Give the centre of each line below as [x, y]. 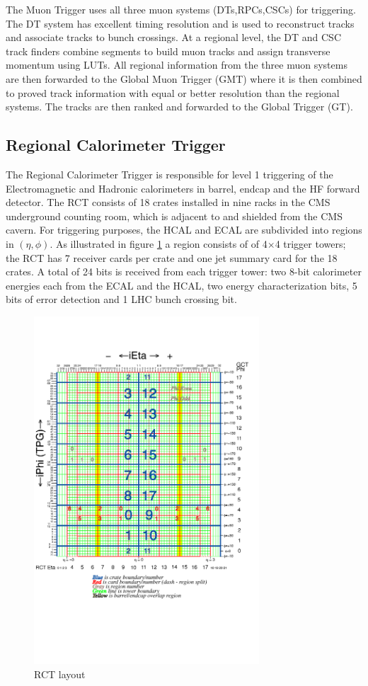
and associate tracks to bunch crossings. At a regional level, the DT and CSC [174, 37]
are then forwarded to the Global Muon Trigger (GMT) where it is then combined [184, 78]
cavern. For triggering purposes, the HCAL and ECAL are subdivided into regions [184, 230]
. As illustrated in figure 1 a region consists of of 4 [159, 243]
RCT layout [60, 674]
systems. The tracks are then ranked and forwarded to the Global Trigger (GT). [179, 107]
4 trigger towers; [310, 243]
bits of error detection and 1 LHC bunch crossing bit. [121, 299]
